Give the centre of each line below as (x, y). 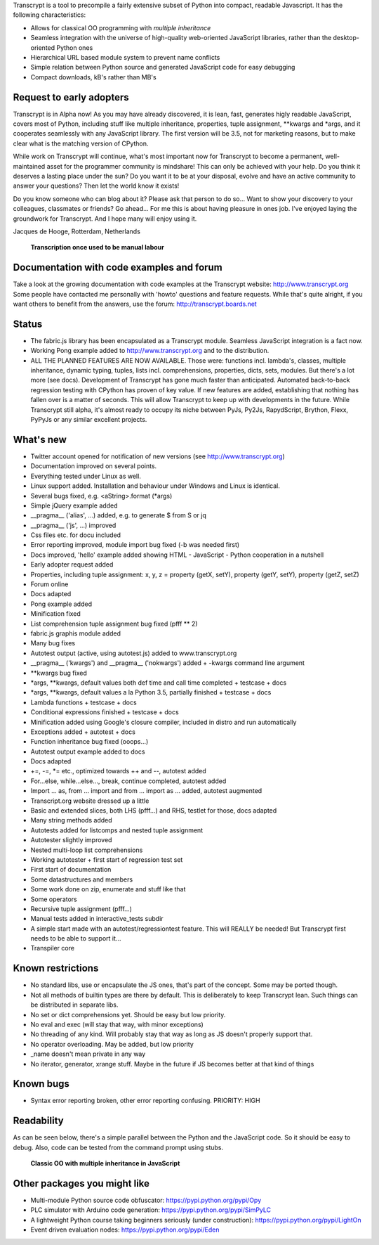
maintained (29, 166)
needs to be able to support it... (76, 938)
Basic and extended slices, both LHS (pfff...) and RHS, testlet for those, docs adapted (154, 811)
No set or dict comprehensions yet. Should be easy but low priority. (128, 1014)
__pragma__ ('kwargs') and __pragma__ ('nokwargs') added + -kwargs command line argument (168, 663)
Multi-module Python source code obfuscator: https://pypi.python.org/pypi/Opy (146, 1200)
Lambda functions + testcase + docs (84, 702)
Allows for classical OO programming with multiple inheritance (121, 27)
